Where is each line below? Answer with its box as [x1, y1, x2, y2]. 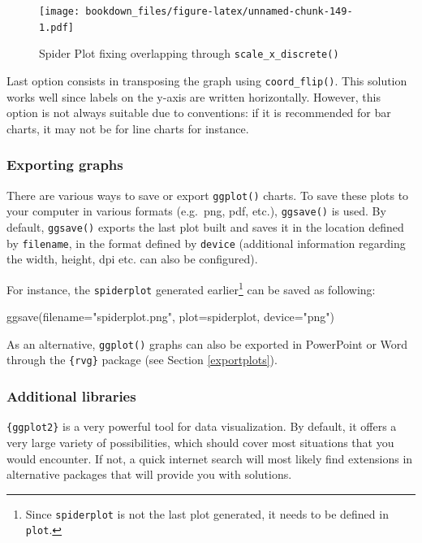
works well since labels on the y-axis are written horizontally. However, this [6, 88, 381, 105]
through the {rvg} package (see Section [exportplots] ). [6, 351, 278, 368]
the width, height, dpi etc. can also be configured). [6, 250, 258, 267]
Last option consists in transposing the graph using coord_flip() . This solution [6, 72, 407, 89]
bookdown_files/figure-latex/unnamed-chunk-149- [85, 6, 353, 17]
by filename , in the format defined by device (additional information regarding [6, 234, 406, 251]
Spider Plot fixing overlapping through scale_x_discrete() [39, 45, 339, 62]
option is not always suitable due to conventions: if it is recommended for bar [6, 104, 391, 121]
